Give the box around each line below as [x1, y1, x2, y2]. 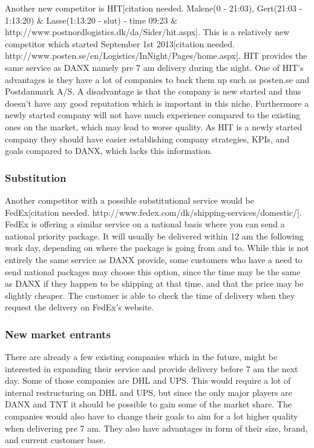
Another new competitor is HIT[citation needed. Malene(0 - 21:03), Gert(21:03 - [5, 2, 303, 14]
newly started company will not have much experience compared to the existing [5, 109, 301, 121]
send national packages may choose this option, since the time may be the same [5, 265, 301, 278]
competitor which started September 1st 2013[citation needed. [5, 37, 235, 50]
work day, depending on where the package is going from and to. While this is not [5, 241, 309, 254]
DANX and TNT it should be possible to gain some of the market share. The [5, 398, 292, 410]
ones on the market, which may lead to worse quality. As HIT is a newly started [5, 120, 303, 133]
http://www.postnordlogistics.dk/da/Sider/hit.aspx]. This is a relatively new [5, 25, 290, 38]
